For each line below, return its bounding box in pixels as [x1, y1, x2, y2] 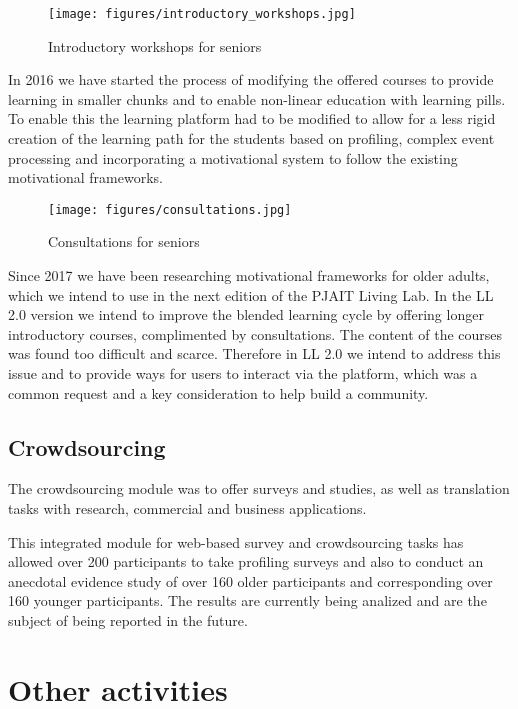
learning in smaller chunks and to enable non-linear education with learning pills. [8, 88, 506, 109]
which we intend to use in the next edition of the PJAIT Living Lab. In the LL [8, 284, 494, 305]
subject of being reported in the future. [8, 609, 248, 630]
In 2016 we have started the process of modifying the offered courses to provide [8, 69, 494, 90]
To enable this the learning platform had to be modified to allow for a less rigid [8, 108, 496, 129]
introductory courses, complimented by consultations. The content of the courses [8, 323, 503, 344]
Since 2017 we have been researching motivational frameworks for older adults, [8, 265, 490, 286]
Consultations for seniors [48, 231, 200, 252]
